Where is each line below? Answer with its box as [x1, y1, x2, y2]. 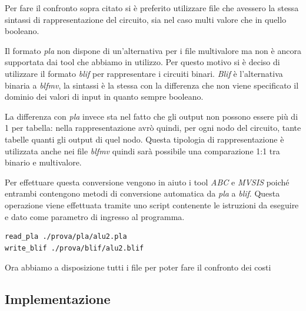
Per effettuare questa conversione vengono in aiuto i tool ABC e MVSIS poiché [5, 175, 290, 188]
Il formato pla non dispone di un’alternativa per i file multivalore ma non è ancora [5, 44, 301, 56]
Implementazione [5, 290, 111, 308]
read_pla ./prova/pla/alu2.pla [5, 232, 127, 241]
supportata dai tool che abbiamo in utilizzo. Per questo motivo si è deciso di [5, 56, 280, 68]
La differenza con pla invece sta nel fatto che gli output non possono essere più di [5, 110, 298, 122]
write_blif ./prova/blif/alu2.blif [5, 244, 144, 252]
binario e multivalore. [5, 156, 82, 168]
